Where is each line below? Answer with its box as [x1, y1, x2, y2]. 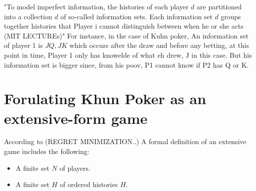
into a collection [4, 11, 52, 21]
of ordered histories [59, 179, 118, 190]
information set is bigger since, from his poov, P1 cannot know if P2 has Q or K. [4, 59, 249, 70]
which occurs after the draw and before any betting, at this [69, 40, 249, 50]
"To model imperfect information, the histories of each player [4, 1, 189, 11]
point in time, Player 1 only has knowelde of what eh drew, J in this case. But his [4, 49, 252, 60]
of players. [59, 162, 90, 173]
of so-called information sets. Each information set [60, 11, 213, 21]
